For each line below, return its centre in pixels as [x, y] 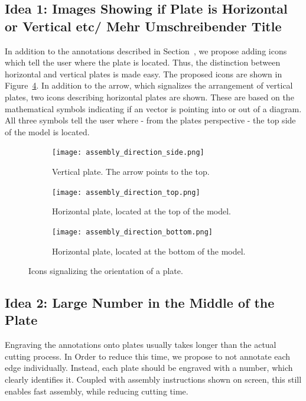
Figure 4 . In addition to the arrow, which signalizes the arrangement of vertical [149, 85]
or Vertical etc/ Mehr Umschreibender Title [143, 26]
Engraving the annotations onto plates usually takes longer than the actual [141, 345]
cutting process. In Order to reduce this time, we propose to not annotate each [148, 356]
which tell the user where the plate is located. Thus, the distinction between [143, 62]
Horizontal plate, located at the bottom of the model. [149, 251]
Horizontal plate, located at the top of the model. [141, 211]
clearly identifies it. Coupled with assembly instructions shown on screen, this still [153, 379]
